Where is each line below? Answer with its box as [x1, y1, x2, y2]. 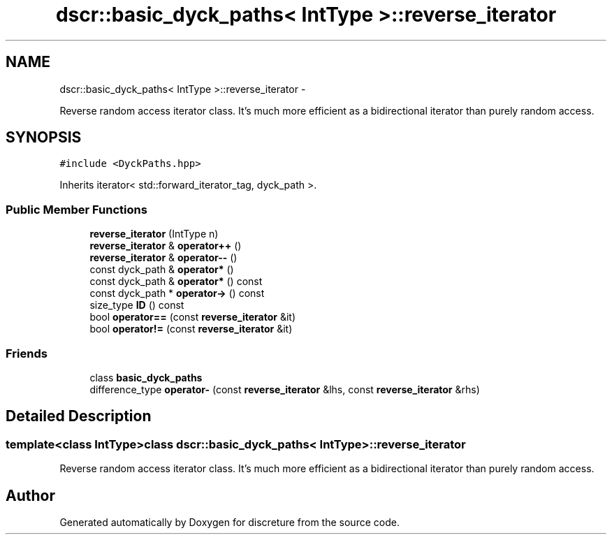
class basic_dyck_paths [89, 371, 203, 384]
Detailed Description [6, 407, 152, 425]
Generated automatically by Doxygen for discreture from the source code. [59, 516, 400, 528]
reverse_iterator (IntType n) [89, 228, 219, 240]
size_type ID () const [89, 299, 184, 312]
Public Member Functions [6, 202, 147, 217]
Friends [6, 346, 48, 360]
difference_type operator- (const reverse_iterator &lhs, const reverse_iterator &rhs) [89, 383, 480, 395]
